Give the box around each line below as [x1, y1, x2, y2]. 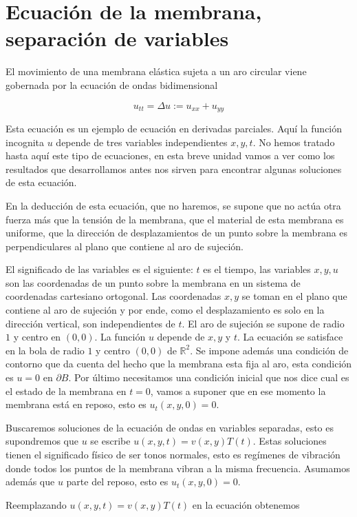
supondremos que [6, 434, 78, 448]
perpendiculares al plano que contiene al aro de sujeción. [6, 239, 244, 253]
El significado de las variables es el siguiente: [6, 262, 193, 276]
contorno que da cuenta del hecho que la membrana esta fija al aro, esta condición [6, 356, 352, 371]
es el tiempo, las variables [203, 262, 311, 276]
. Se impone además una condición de [190, 343, 349, 357]
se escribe [90, 434, 131, 448]
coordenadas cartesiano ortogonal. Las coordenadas [6, 289, 221, 303]
